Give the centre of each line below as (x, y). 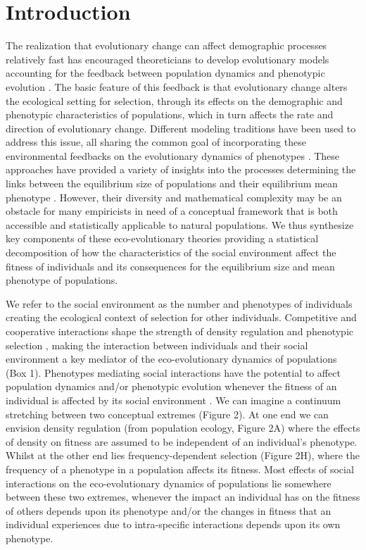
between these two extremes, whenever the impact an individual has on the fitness (183, 497)
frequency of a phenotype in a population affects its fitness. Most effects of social (180, 469)
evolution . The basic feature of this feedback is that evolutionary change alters (177, 86)
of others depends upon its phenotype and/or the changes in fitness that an (169, 510)
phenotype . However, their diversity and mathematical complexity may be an (174, 197)
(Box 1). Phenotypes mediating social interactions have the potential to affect (173, 372)
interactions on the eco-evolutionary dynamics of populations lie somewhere (169, 483)
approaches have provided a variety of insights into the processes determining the (181, 169)
